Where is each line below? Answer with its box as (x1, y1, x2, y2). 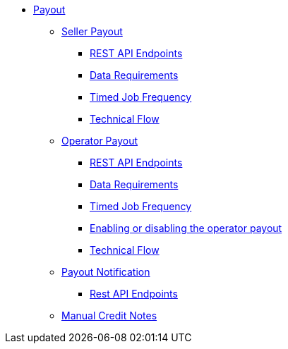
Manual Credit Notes (61, 310, 157, 322)
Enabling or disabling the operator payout (90, 222, 282, 234)
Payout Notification (61, 266, 150, 278)
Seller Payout (61, 25, 123, 37)
